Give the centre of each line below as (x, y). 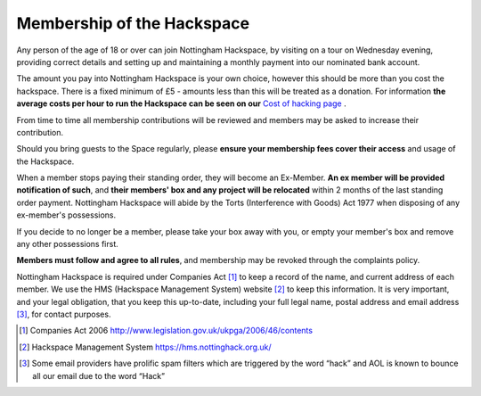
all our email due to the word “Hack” (98, 375)
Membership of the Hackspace (133, 23)
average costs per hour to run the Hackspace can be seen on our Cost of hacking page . (181, 103)
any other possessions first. (68, 244)
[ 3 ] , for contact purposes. (64, 314)
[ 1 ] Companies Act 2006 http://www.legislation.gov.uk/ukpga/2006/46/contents (166, 331)
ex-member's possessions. (66, 215)
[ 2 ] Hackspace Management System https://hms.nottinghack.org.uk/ (145, 347)
